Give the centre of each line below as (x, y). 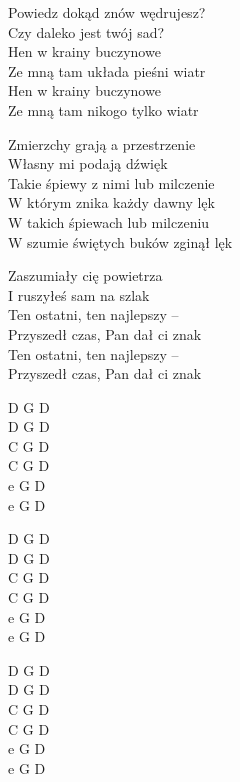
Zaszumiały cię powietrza (85, 275)
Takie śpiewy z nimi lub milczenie (111, 182)
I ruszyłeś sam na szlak (79, 294)
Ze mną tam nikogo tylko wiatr (103, 109)
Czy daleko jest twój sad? (86, 31)
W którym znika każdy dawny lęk (111, 202)
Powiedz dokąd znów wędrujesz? (107, 12)
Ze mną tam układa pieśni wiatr (107, 70)
